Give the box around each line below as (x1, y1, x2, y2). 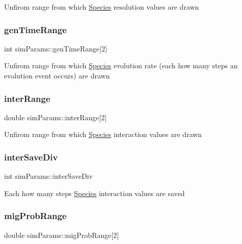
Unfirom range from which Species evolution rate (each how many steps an (4, 60, 238, 71)
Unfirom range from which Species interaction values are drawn (4, 129, 202, 140)
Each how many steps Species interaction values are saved (4, 187, 185, 198)
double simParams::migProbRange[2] (4, 229, 119, 240)
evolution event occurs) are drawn (4, 70, 110, 80)
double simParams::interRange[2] (4, 112, 107, 122)
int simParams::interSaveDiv (4, 171, 93, 181)
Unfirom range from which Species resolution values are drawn (4, 2, 199, 12)
